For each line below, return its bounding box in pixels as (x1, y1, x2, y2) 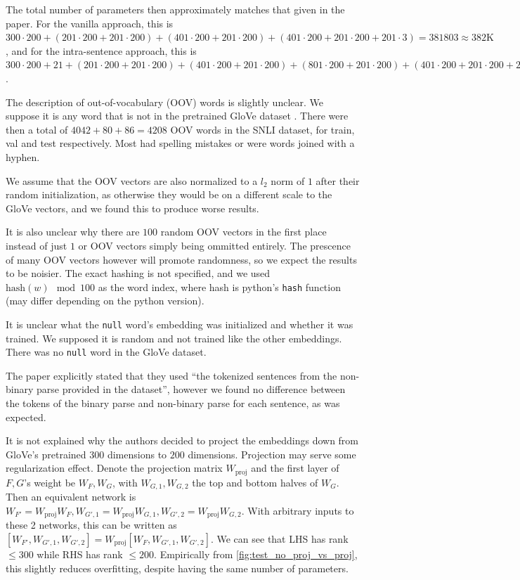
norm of (271, 173, 305, 188)
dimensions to (107, 446, 167, 461)
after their (316, 173, 360, 188)
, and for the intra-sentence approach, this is (6, 43, 197, 58)
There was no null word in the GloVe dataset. (6, 344, 207, 359)
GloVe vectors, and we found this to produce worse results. (6, 200, 259, 215)
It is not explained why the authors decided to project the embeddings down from (6, 433, 359, 448)
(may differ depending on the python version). (6, 293, 204, 308)
